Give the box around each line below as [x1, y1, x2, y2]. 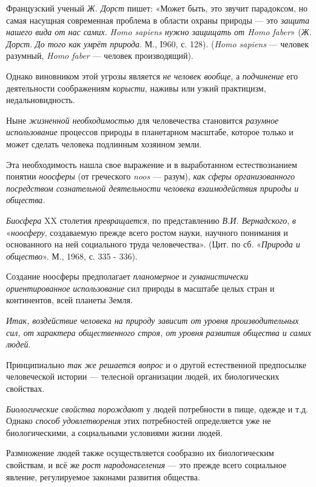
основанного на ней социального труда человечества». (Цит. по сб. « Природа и [6, 238, 300, 250]
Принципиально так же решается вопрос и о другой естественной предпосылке [6, 358, 307, 371]
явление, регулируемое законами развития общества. [6, 470, 200, 483]
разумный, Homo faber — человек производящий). [6, 49, 193, 62]
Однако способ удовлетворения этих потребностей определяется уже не [6, 414, 271, 427]
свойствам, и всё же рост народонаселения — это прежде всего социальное [6, 458, 287, 471]
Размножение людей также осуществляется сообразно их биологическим [6, 446, 274, 459]
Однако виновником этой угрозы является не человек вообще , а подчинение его [6, 69, 298, 82]
